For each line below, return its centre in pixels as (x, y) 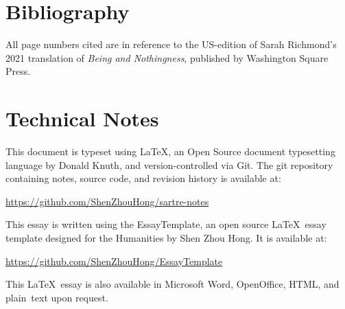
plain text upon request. (57, 297)
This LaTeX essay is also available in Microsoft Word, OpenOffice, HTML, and (172, 284)
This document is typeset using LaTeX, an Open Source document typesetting (170, 151)
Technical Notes (82, 118)
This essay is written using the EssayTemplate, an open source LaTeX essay (166, 224)
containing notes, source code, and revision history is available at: (143, 178)
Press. (18, 71)
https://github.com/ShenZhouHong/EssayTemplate (114, 261)
